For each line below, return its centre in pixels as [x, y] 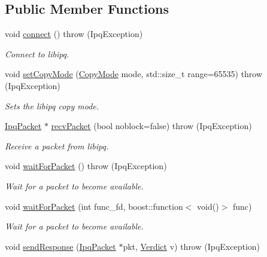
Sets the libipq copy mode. [52, 105]
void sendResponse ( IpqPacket [60, 246]
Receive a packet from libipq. [57, 146]
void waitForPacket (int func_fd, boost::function [94, 206]
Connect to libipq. [37, 53]
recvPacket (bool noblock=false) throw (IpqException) [151, 126]
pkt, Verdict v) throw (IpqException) [192, 246]
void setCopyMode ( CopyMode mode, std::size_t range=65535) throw [134, 74]
